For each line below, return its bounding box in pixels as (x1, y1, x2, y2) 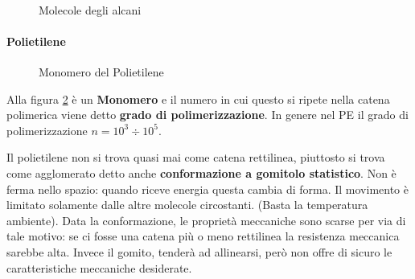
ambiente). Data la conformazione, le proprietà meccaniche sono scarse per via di (6, 211, 406, 228)
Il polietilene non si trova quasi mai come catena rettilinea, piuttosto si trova (6, 149, 385, 166)
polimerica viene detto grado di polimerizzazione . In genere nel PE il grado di (6, 106, 409, 123)
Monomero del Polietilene (39, 63, 164, 80)
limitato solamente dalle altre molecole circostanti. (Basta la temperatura (6, 196, 368, 213)
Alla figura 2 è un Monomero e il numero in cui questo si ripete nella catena (6, 90, 390, 107)
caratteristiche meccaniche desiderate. (6, 259, 192, 276)
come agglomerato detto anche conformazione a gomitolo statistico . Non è (6, 164, 397, 181)
